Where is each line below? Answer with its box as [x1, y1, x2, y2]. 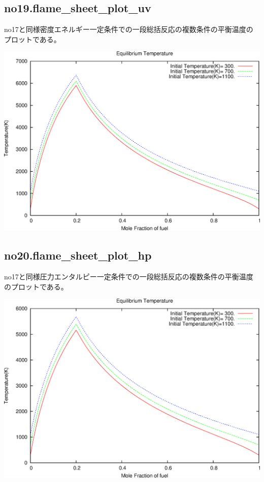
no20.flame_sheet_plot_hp [4, 247, 152, 263]
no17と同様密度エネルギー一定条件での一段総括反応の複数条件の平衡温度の [4, 24, 253, 35]
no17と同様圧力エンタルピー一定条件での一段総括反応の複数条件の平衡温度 [4, 271, 253, 282]
